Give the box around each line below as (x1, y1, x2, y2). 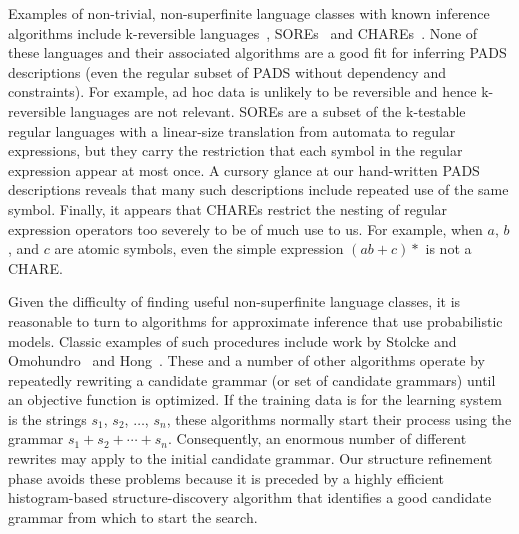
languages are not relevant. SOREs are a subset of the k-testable (70, 100, 466, 121)
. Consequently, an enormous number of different (168, 428, 467, 449)
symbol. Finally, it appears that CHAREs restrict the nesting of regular (8, 198, 448, 219)
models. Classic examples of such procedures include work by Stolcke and (8, 330, 457, 351)
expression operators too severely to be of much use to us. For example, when (8, 218, 483, 239)
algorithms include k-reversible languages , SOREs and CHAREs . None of (8, 22, 478, 43)
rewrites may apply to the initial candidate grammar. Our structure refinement (8, 448, 493, 469)
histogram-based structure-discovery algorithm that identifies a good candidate (8, 487, 492, 508)
